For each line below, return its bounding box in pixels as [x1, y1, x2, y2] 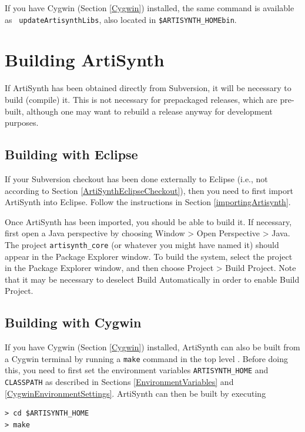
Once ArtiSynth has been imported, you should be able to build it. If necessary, [5, 215, 292, 227]
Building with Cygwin [5, 313, 142, 331]
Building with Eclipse [5, 145, 138, 163]
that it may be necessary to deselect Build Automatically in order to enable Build [5, 273, 300, 285]
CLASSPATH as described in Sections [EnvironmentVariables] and [5, 376, 234, 388]
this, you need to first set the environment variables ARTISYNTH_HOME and [5, 364, 269, 376]
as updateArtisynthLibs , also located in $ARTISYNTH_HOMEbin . [5, 13, 237, 25]
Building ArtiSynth [5, 48, 165, 72]
